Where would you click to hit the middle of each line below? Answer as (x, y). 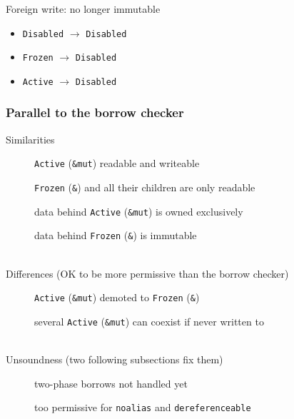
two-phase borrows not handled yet (111, 383)
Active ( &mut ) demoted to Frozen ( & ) (117, 297)
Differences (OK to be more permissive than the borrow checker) (147, 273)
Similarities (30, 139)
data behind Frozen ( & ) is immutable (116, 235)
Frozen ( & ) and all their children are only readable (145, 187)
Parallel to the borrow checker (95, 112)
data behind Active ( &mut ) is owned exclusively (139, 211)
